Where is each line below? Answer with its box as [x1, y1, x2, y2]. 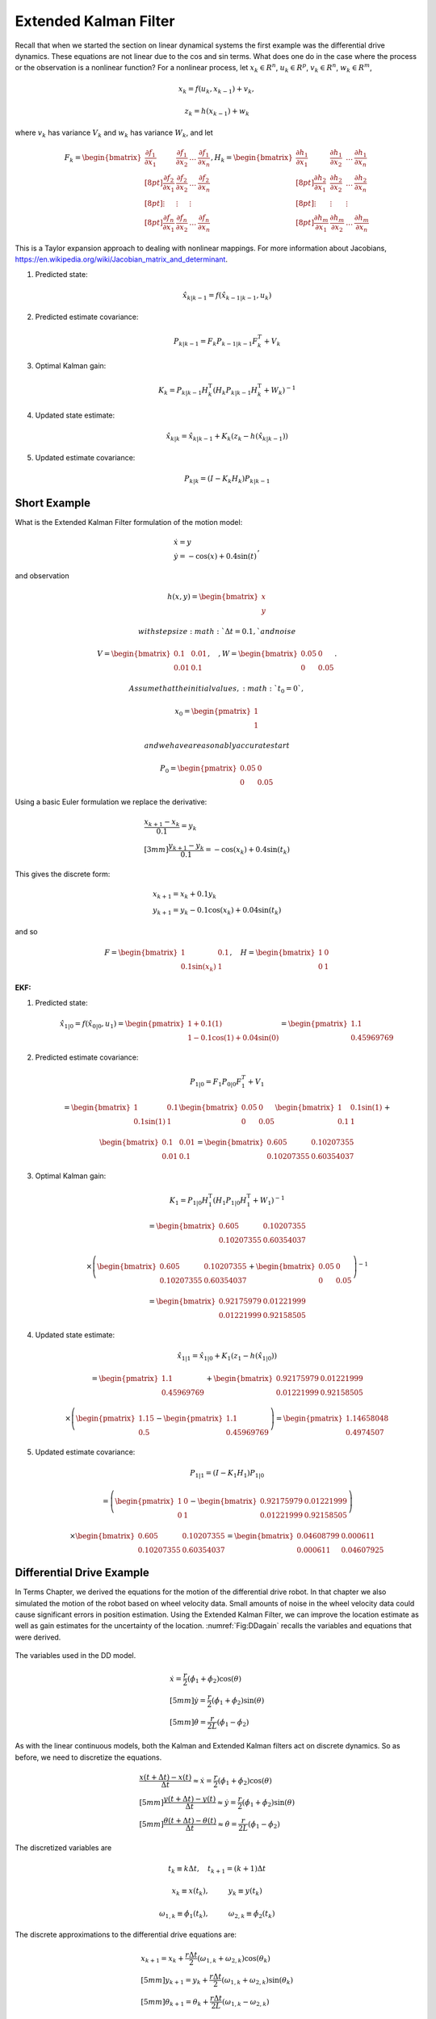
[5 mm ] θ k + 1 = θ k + [140, 1997, 209, 2008]
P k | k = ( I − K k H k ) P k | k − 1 [184, 473, 270, 485]
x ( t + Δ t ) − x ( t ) [139, 1773, 192, 1782]
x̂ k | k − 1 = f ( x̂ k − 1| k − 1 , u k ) [182, 291, 272, 302]
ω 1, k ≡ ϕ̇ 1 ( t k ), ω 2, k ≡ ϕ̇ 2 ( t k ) [158, 1908, 275, 1920]
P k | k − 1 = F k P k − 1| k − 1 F [174, 336, 258, 347]
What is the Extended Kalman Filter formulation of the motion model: [15, 517, 243, 527]
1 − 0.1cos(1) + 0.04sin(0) [187, 1033, 279, 1042]
